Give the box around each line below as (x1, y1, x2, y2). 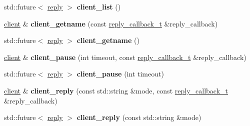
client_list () (76, 1, 121, 11)
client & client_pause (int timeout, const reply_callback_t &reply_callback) (4, 51, 246, 62)
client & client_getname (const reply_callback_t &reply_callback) (4, 18, 218, 28)
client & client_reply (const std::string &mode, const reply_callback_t (4, 85, 228, 95)
